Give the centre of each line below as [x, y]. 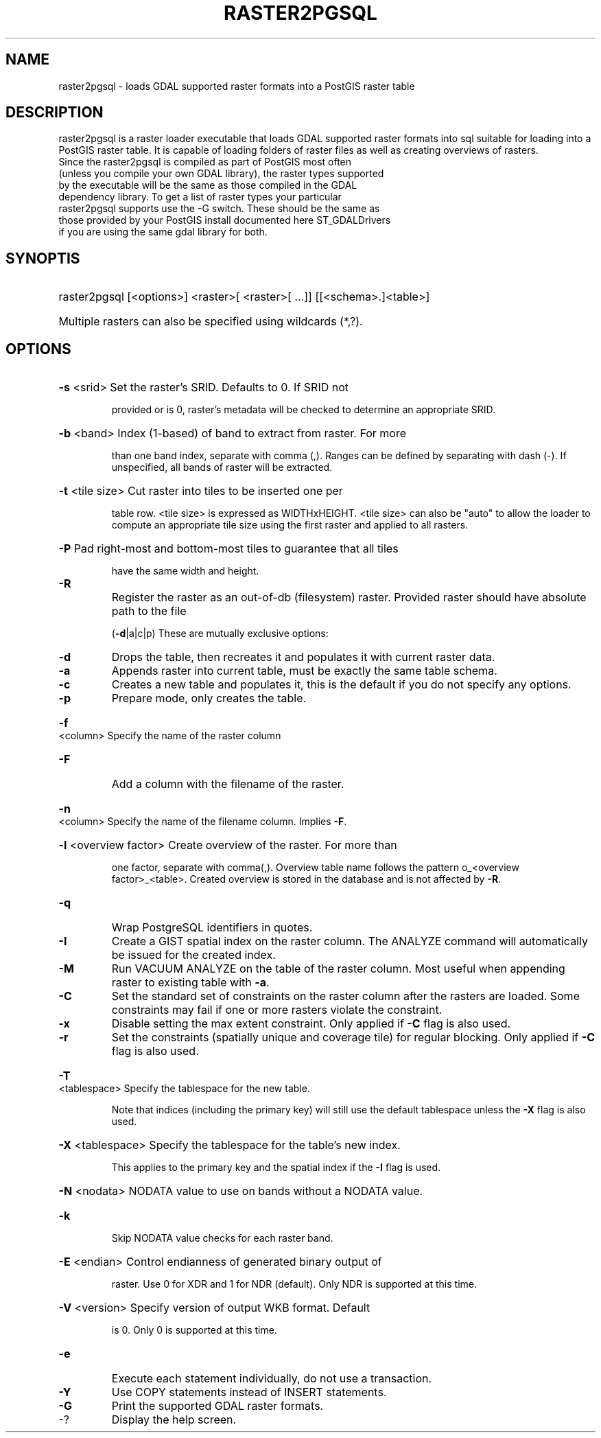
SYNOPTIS [43, 258]
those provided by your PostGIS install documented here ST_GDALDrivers [225, 220]
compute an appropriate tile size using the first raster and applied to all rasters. [290, 525]
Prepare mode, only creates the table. [209, 698]
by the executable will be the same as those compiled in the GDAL [208, 185]
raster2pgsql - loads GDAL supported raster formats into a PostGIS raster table [237, 86]
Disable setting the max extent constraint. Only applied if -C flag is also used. [311, 1024]
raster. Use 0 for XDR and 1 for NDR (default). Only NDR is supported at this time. [294, 1284]
